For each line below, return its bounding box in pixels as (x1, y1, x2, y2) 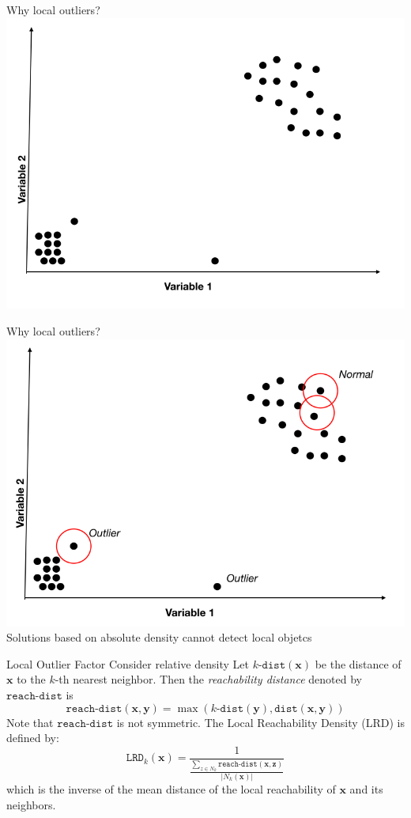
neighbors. (6, 796, 56, 812)
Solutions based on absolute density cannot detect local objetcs (6, 629, 312, 646)
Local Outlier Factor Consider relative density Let (6, 655, 249, 672)
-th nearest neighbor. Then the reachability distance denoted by (55, 671, 362, 687)
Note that (6, 714, 54, 730)
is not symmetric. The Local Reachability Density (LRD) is (116, 714, 405, 730)
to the (17, 671, 46, 687)
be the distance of (315, 655, 402, 672)
